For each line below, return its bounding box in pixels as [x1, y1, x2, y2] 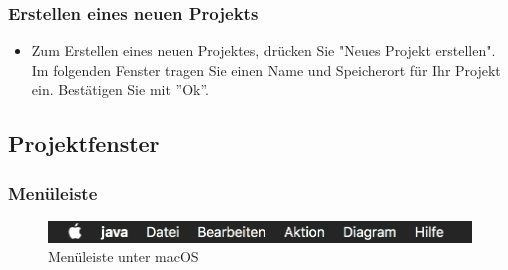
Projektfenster [8, 128, 160, 159]
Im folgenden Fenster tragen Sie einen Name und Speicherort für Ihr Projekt [31, 59, 501, 80]
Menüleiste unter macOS [48, 246, 199, 267]
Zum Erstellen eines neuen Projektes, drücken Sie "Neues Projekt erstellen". [31, 40, 496, 61]
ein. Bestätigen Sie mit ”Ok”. [31, 79, 209, 100]
